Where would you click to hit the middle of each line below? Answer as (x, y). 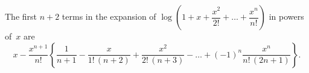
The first (21, 16)
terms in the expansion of (109, 16)
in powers (286, 16)
